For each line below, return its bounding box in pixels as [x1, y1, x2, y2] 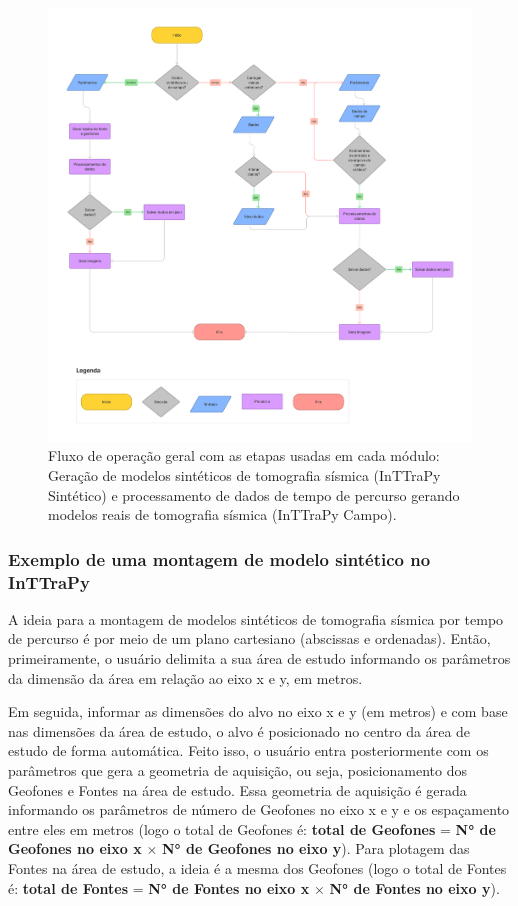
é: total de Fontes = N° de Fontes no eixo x [8, 877, 310, 898]
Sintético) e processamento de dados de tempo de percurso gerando [48, 484, 460, 505]
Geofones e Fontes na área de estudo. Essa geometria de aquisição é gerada [8, 779, 467, 800]
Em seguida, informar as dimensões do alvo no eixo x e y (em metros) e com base [8, 701, 508, 722]
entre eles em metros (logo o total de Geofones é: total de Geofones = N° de [8, 818, 496, 839]
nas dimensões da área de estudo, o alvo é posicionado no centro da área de [8, 720, 471, 741]
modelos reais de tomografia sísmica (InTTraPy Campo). [48, 504, 397, 525]
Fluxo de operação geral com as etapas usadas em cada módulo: [48, 445, 440, 466]
